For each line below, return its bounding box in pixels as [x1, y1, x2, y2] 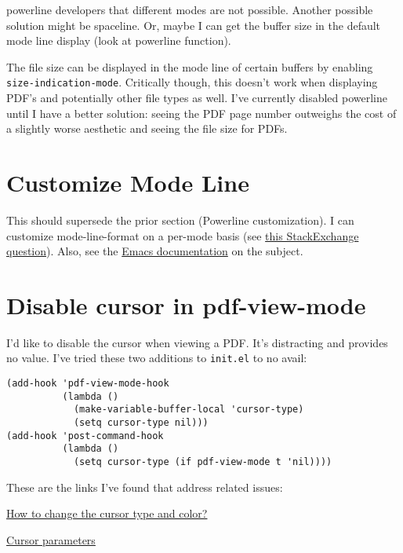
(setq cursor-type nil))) [73, 417, 209, 429]
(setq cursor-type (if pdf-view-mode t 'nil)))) [73, 456, 332, 468]
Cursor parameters [6, 531, 96, 548]
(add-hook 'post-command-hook [6, 430, 164, 441]
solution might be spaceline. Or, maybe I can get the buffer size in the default [6, 16, 381, 33]
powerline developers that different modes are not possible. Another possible [6, 2, 373, 17]
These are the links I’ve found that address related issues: [6, 478, 283, 495]
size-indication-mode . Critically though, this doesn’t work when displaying [6, 74, 378, 90]
